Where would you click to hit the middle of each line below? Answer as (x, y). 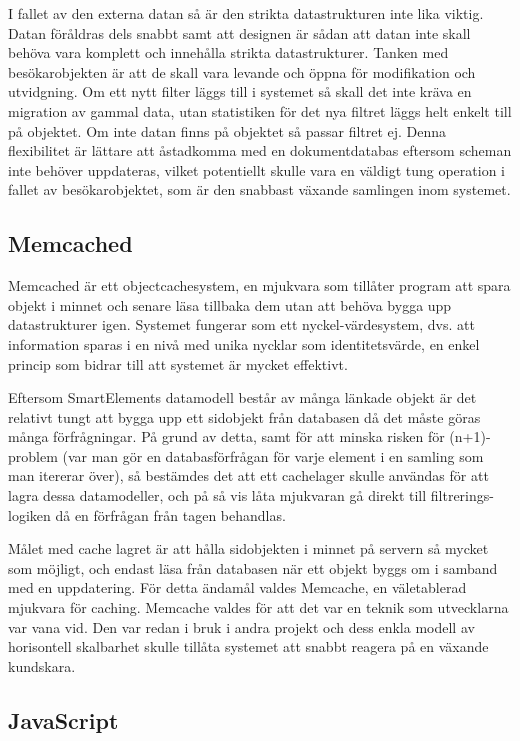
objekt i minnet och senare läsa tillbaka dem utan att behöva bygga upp (230, 304)
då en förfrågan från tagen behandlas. (170, 514)
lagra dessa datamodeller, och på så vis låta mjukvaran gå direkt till (217, 495)
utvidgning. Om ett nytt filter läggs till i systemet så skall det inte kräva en (240, 91)
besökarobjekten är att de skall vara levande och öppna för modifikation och (242, 71)
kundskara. (42, 665)
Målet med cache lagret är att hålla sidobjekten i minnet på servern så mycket (248, 548)
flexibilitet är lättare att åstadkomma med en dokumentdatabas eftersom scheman (260, 150)
